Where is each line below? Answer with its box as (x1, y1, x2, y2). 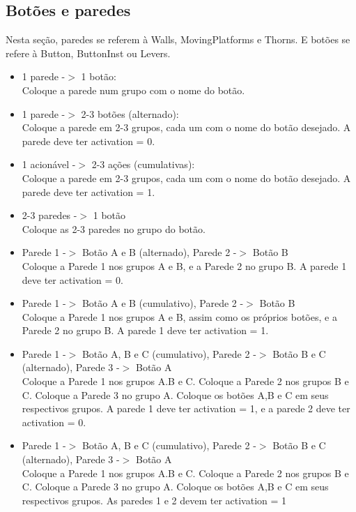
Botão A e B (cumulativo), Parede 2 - (82, 296, 244, 310)
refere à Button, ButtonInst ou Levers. (6, 45, 171, 60)
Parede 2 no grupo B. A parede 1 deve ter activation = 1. (22, 323, 269, 338)
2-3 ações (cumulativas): (91, 157, 195, 172)
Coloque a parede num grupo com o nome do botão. (22, 82, 245, 97)
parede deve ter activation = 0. (22, 133, 155, 148)
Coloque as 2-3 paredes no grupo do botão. (22, 221, 206, 236)
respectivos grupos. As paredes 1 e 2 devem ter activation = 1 (22, 492, 287, 507)
